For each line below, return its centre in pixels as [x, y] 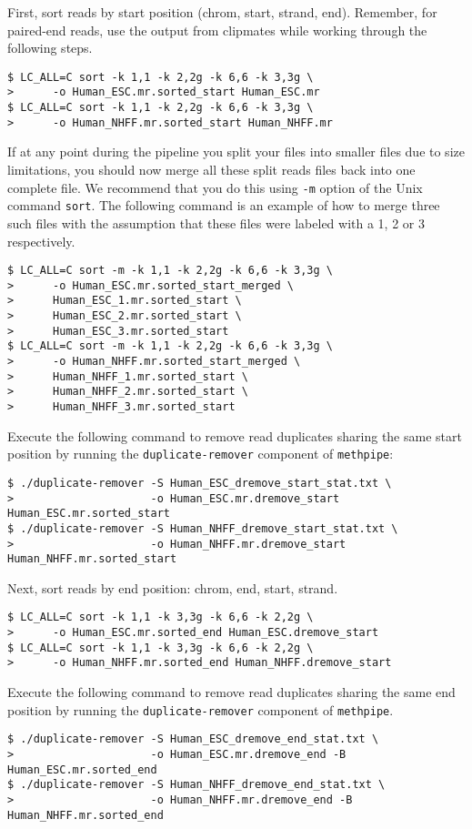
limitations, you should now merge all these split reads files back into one [211, 169]
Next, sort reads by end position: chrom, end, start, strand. [173, 587]
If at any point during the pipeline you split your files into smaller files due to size [236, 152]
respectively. [41, 241]
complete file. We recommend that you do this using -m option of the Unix [215, 187]
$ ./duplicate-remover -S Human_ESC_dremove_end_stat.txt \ [193, 739]
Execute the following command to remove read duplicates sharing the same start [235, 435]
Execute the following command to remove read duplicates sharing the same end [231, 692]
